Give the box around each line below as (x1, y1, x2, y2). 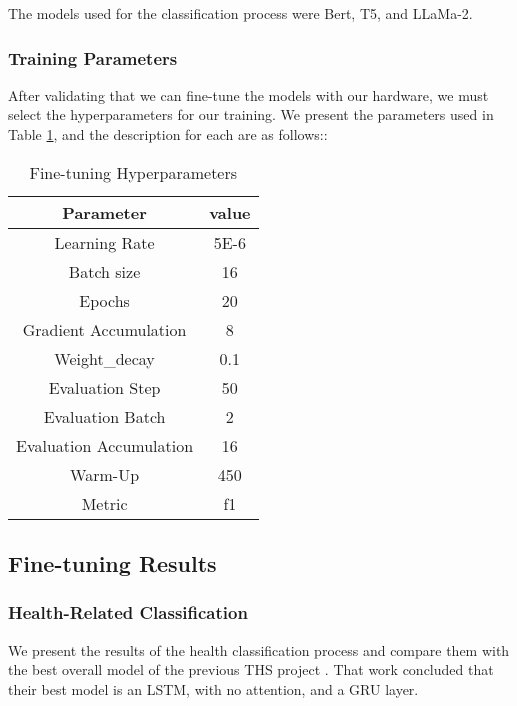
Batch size (68, 259, 141, 283)
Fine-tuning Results (8, 547, 217, 578)
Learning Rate (54, 230, 155, 254)
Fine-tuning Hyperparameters (29, 160, 238, 184)
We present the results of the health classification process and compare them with (8, 639, 510, 660)
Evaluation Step (48, 375, 161, 399)
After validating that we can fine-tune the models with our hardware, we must (8, 84, 489, 105)
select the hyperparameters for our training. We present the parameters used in (8, 104, 494, 125)
